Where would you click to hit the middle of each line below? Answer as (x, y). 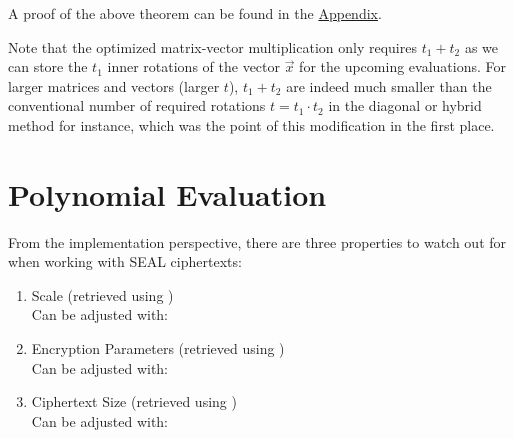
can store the (48, 66)
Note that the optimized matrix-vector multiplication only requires (212, 46)
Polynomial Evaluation (167, 193)
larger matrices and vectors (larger (114, 85)
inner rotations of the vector (194, 66)
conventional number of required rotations (137, 105)
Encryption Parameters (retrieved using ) (158, 348)
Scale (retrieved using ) (102, 294)
